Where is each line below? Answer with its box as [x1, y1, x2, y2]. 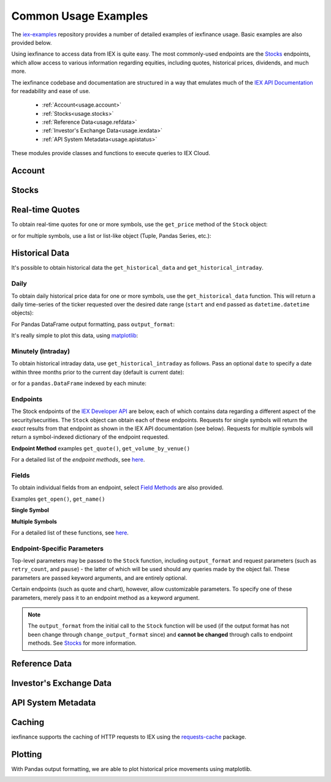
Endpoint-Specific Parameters [11, 544, 104, 553]
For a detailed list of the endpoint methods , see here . [11, 456, 145, 463]
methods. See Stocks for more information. [28, 639, 137, 647]
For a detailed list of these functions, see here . [11, 529, 129, 536]
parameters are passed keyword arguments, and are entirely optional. [11, 574, 188, 582]
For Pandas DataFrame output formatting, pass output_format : [11, 321, 175, 328]
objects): [11, 309, 34, 317]
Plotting [11, 749, 42, 759]
